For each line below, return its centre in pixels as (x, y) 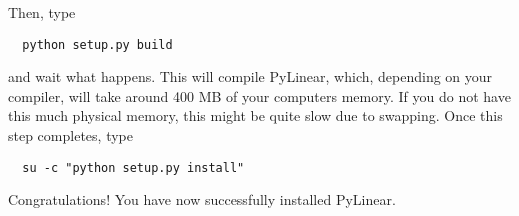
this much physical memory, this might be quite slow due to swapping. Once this (255, 115)
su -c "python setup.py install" (133, 167)
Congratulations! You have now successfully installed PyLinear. (202, 199)
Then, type (42, 12)
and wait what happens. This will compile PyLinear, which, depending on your (250, 76)
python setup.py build (97, 44)
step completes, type (70, 135)
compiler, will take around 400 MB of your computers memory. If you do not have (259, 95)
